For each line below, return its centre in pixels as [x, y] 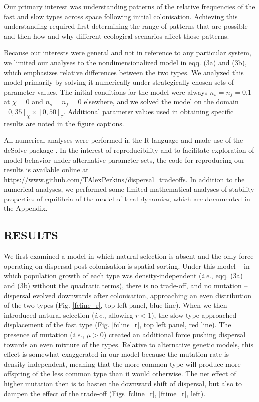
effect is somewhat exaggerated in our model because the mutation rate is [117, 354]
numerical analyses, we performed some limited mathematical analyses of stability [129, 189]
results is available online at [46, 169]
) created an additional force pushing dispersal [174, 334]
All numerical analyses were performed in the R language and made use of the [124, 140]
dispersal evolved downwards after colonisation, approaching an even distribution [128, 295]
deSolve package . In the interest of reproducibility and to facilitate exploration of [129, 149]
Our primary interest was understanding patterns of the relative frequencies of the [129, 6]
